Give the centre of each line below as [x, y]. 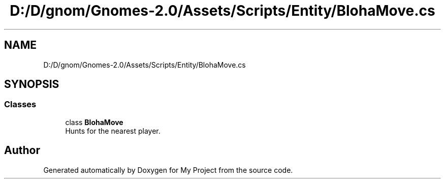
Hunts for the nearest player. [113, 131]
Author [22, 150]
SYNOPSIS [32, 84]
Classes [20, 104]
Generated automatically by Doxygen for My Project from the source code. [168, 170]
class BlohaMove [94, 122]
